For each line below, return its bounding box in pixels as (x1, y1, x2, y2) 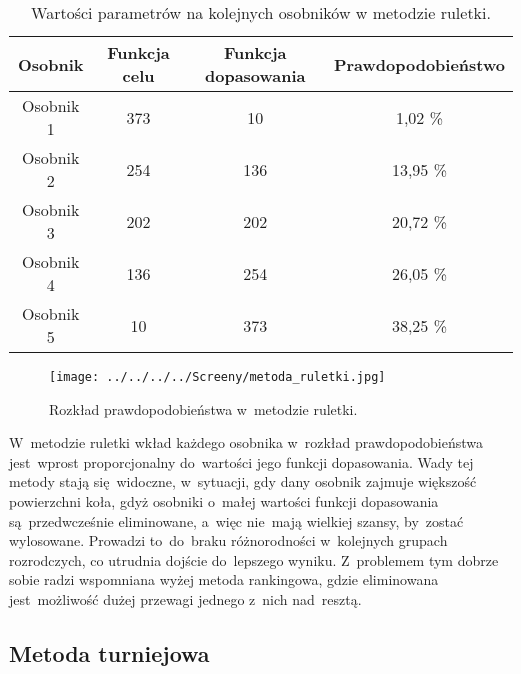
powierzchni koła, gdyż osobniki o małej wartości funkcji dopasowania (9, 491, 439, 512)
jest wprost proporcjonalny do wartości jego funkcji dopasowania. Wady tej (9, 451, 474, 472)
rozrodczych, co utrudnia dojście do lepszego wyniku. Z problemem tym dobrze (9, 549, 499, 570)
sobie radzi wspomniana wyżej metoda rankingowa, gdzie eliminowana (9, 569, 439, 590)
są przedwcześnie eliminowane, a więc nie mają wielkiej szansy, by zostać (9, 510, 464, 531)
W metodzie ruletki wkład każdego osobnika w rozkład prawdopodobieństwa (9, 432, 484, 453)
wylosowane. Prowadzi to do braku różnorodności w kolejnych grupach (9, 530, 448, 551)
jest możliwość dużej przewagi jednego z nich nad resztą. (9, 589, 362, 609)
